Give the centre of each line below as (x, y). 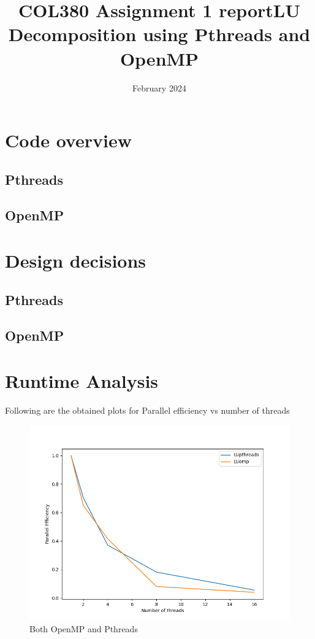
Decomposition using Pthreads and (159, 34)
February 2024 (159, 87)
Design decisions (76, 261)
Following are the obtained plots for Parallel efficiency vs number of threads (147, 410)
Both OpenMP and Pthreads (84, 629)
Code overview (68, 140)
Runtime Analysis (82, 380)
